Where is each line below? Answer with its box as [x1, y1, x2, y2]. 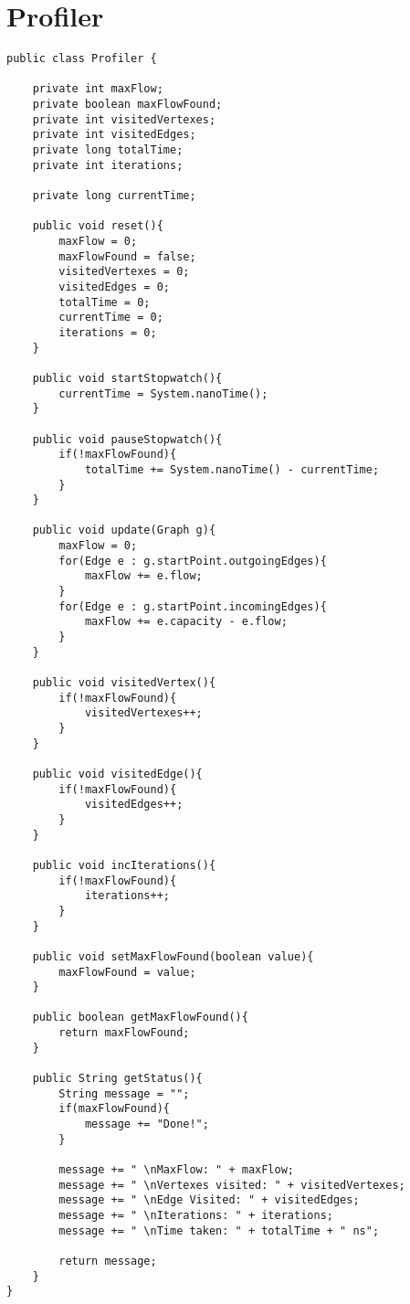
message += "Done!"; [84, 1118, 209, 1131]
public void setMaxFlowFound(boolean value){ [32, 949, 314, 963]
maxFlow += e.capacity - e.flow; [84, 615, 288, 629]
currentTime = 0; [58, 311, 163, 324]
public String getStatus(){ [32, 1072, 203, 1086]
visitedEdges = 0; [58, 280, 170, 293]
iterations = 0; [58, 325, 157, 339]
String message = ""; [58, 1087, 190, 1100]
